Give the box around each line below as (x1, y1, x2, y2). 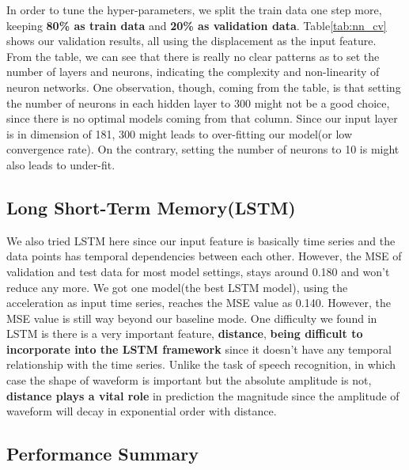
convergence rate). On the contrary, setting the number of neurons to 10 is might (6, 141, 400, 157)
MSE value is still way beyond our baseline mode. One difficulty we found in (6, 309, 377, 326)
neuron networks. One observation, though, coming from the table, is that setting (6, 78, 401, 95)
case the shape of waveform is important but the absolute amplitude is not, (6, 372, 372, 389)
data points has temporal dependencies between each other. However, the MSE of (6, 248, 402, 264)
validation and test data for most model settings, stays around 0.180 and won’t (6, 263, 390, 279)
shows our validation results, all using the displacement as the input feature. (6, 32, 377, 49)
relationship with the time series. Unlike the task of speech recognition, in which (6, 356, 396, 373)
